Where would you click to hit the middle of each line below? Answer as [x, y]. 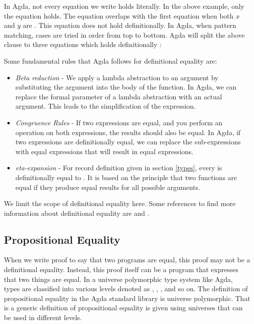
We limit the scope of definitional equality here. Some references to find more [120, 203]
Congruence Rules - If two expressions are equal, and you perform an [119, 122]
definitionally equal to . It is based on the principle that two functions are [126, 177]
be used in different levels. [43, 317]
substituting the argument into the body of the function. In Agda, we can [126, 87]
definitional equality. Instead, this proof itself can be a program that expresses [121, 269]
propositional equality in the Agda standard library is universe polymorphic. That [127, 298]
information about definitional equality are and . [77, 213]
